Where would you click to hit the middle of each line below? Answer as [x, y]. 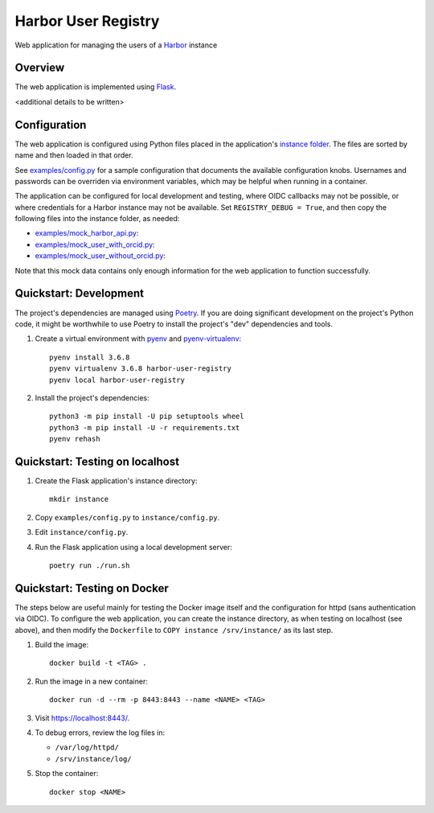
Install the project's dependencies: [92, 397]
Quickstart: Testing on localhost [97, 461]
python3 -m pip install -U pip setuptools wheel [147, 417]
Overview [40, 68]
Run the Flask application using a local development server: [133, 547]
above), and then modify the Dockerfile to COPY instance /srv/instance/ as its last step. [174, 630]
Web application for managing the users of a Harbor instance [116, 45]
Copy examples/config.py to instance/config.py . [127, 517]
